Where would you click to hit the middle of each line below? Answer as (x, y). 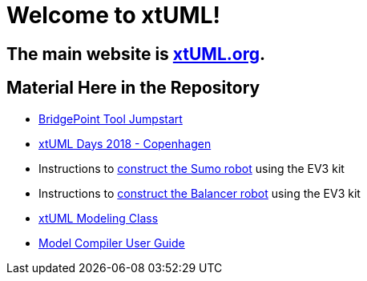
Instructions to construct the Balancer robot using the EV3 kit (200, 193)
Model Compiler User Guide (112, 243)
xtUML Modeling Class (99, 218)
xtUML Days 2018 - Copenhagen (125, 143)
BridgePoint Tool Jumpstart (111, 118)
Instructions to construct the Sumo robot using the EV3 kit (192, 168)
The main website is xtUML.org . (136, 54)
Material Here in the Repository (133, 88)
